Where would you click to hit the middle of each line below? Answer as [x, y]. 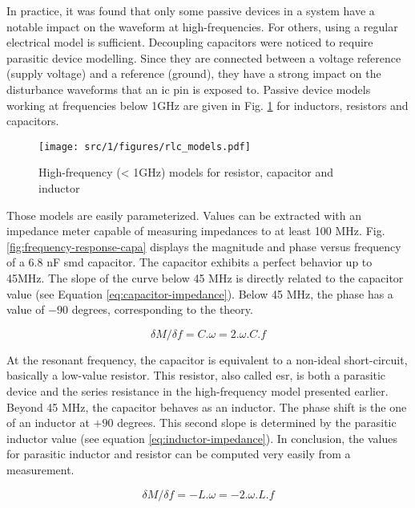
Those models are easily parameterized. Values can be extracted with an [184, 215]
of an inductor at [48, 423]
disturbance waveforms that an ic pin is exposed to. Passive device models [189, 89]
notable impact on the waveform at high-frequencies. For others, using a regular [202, 26]
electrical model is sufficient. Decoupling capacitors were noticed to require [190, 42]
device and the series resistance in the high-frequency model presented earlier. [197, 390]
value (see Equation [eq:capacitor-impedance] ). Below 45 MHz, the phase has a [200, 293]
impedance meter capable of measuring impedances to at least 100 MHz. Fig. [196, 231]
